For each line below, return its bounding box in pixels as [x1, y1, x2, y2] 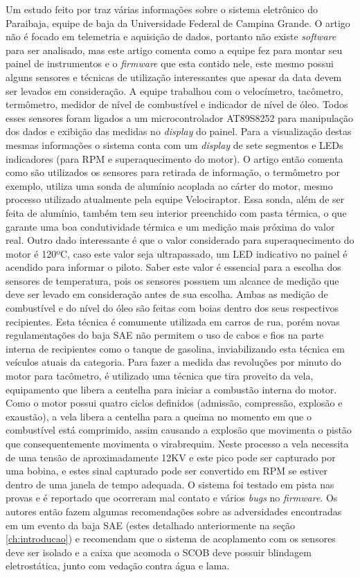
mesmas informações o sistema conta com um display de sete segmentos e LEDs [6, 137, 343, 152]
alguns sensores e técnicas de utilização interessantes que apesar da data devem [6, 69, 342, 84]
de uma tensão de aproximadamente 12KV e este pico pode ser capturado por [6, 450, 336, 464]
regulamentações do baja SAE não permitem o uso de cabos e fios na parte [6, 328, 324, 342]
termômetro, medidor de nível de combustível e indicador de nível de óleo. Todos [6, 97, 348, 112]
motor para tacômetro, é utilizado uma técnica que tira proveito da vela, [6, 369, 314, 383]
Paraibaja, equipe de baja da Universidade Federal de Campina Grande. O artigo [6, 15, 350, 30]
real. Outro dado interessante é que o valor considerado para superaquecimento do [6, 233, 354, 247]
